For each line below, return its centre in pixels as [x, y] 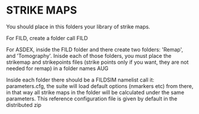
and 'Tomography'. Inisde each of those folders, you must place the [89, 56]
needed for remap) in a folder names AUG [57, 68]
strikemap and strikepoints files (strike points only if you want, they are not [97, 62]
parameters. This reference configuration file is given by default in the [92, 99]
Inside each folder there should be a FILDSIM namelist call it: [80, 80]
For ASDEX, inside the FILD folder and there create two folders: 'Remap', [95, 49]
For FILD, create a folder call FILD [47, 38]
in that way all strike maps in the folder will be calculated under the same [95, 92]
